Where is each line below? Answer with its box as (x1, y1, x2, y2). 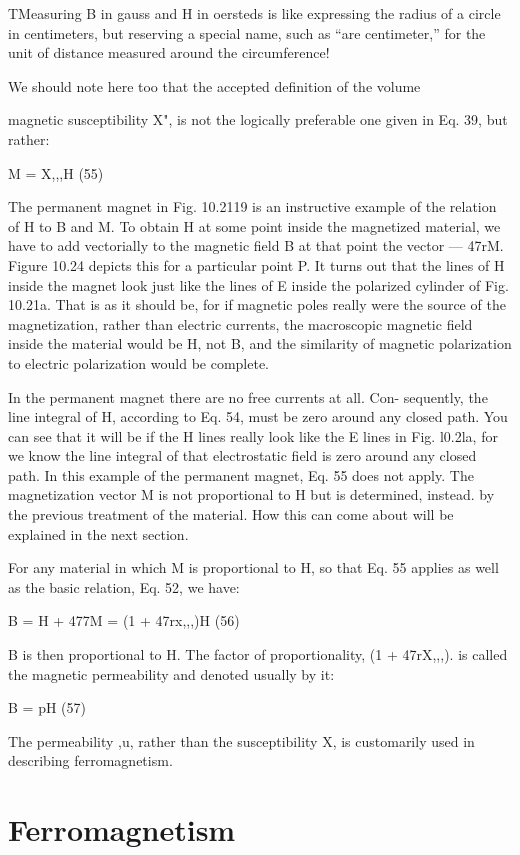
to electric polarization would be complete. (8, 352, 270, 373)
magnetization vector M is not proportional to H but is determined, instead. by (8, 484, 495, 505)
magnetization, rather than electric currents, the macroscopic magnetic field (8, 313, 473, 334)
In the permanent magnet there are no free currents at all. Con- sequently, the (8, 386, 488, 407)
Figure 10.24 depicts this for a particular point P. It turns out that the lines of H (8, 254, 505, 275)
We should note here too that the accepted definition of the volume (8, 75, 421, 96)
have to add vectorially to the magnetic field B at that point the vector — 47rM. (8, 235, 504, 256)
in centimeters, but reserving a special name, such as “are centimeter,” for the (8, 22, 486, 43)
